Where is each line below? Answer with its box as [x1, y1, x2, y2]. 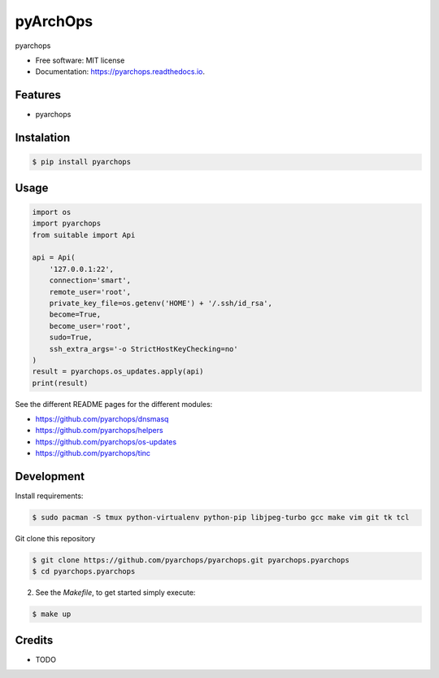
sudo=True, [49, 333, 93, 342]
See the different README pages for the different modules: [15, 399, 213, 409]
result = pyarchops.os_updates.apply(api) [32, 367, 204, 376]
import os [32, 208, 72, 217]
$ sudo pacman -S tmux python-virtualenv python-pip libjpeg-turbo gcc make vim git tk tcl [32, 513, 410, 523]
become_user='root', [49, 322, 132, 330]
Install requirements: [15, 491, 84, 501]
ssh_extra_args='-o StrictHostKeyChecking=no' [49, 344, 239, 353]
